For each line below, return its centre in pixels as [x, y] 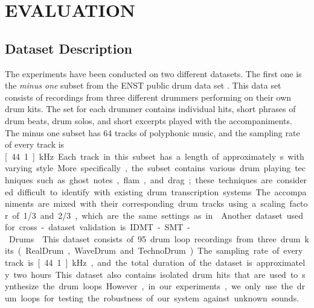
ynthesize [22, 286]
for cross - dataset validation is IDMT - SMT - [98, 227]
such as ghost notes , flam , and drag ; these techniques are [155, 179]
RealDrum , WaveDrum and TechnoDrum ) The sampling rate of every [164, 250]
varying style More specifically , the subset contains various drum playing [148, 168]
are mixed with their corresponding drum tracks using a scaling [162, 203]
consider [292, 179]
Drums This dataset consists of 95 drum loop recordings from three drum [155, 238]
